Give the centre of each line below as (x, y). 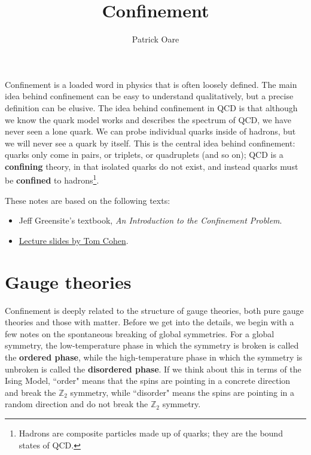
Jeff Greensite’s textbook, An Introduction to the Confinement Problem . (150, 220)
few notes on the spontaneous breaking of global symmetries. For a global (140, 333)
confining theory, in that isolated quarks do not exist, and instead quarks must (152, 166)
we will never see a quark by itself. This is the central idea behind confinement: (150, 143)
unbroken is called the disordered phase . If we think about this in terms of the (153, 369)
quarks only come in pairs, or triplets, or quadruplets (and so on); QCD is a (144, 155)
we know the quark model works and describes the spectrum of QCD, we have (148, 119)
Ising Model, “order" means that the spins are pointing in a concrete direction (148, 381)
